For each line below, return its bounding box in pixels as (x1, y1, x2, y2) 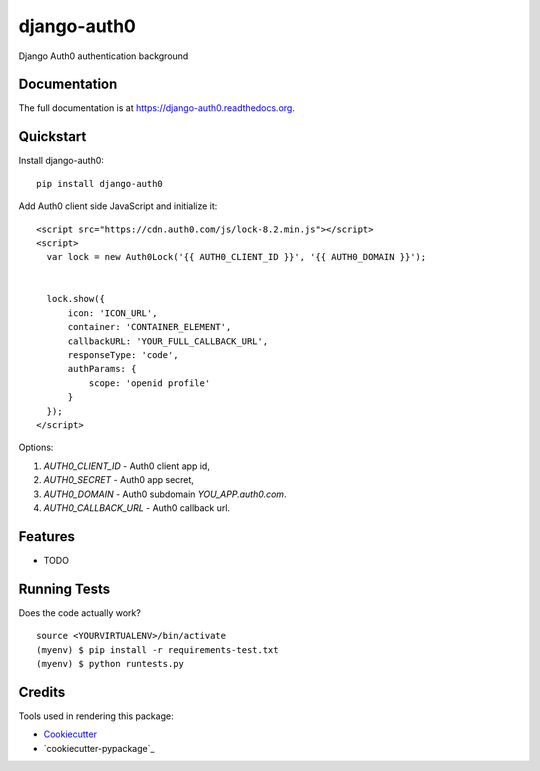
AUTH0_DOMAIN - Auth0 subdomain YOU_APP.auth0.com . (43, 488, 287, 500)
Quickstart (18, 128, 87, 145)
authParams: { (67, 363, 137, 375)
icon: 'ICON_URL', (67, 307, 158, 319)
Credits (18, 683, 66, 700)
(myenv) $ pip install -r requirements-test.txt (36, 644, 279, 655)
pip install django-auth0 (36, 178, 164, 189)
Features (18, 528, 75, 545)
